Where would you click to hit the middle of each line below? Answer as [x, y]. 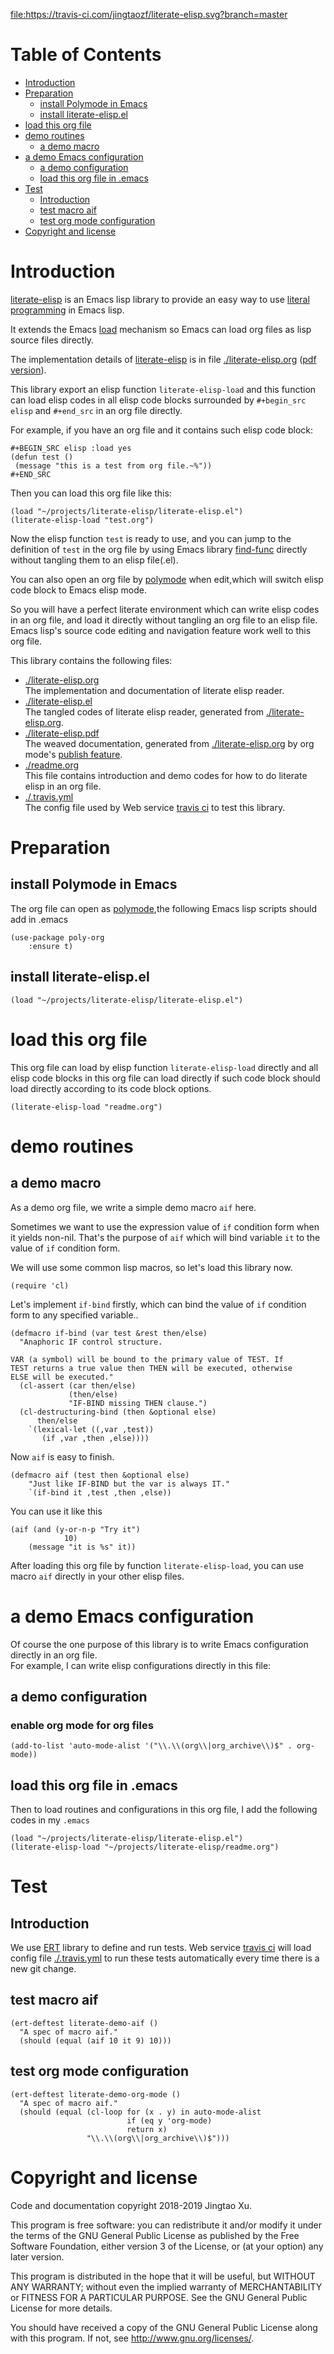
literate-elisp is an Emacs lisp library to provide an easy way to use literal [160, 299]
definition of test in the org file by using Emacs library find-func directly [159, 549]
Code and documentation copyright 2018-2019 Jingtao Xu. [131, 2205]
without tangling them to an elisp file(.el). [94, 560]
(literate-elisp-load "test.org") [82, 520]
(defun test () [42, 457]
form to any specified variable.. [74, 1315]
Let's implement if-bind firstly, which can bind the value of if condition [158, 1304]
